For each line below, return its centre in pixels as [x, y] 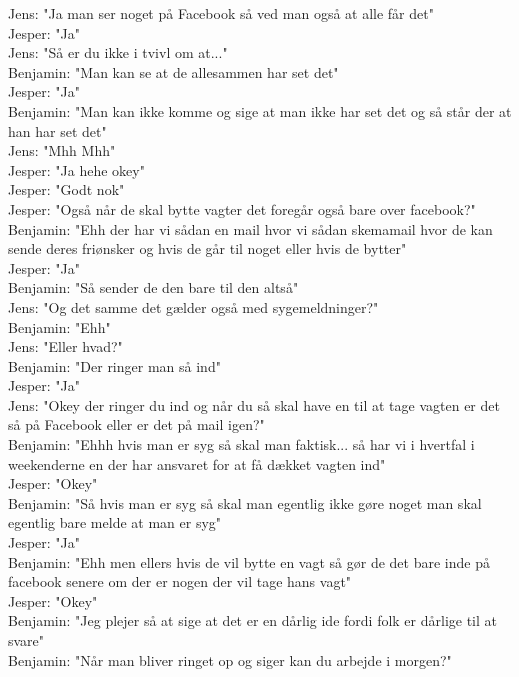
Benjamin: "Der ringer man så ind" [114, 365]
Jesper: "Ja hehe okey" [76, 169]
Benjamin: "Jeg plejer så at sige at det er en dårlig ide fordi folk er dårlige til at [253, 620]
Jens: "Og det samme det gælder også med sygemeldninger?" [193, 306]
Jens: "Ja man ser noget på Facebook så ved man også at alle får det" [221, 13]
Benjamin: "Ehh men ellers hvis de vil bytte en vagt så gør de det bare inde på [249, 561]
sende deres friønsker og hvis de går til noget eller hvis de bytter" [207, 248]
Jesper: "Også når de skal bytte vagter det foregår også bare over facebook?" [242, 208]
